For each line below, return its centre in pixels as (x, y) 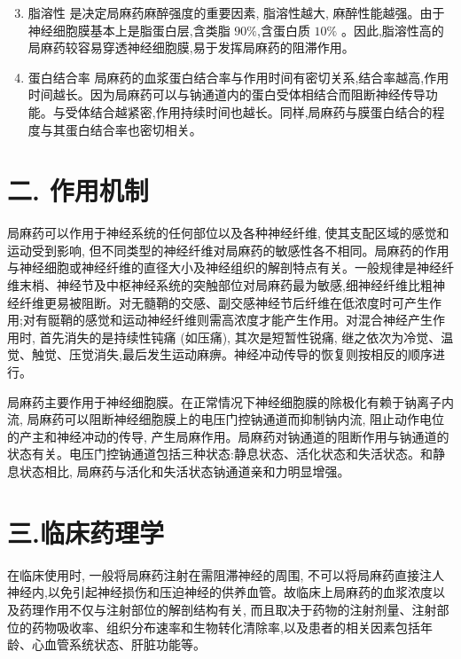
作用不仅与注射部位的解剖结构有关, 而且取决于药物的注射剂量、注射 (240, 609)
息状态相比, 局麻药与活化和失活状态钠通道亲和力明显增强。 (179, 471)
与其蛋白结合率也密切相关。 (121, 129)
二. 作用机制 (78, 190)
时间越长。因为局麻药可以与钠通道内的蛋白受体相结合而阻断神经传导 (227, 94)
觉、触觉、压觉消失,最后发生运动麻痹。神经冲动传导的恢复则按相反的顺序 (220, 354)
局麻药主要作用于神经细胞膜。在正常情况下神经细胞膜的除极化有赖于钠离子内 (230, 401)
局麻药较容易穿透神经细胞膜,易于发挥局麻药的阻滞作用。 (191, 47)
